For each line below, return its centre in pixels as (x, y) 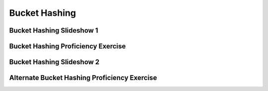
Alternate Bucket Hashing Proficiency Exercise (83, 78)
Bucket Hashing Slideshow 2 (54, 62)
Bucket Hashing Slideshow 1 (54, 30)
